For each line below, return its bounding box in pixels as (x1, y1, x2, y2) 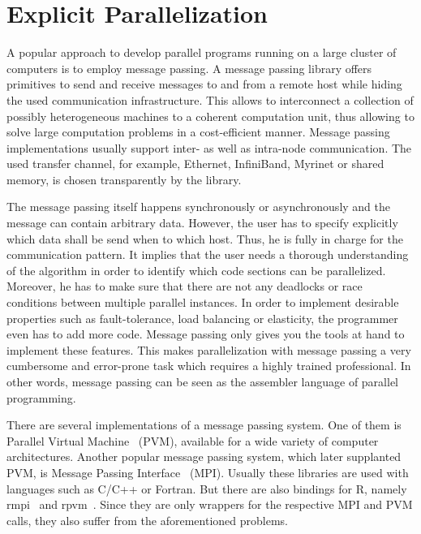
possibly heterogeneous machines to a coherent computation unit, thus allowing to (6, 107, 415, 124)
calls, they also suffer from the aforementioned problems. (6, 511, 288, 528)
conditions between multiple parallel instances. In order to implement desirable (6, 294, 399, 311)
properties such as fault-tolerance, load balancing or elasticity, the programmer (6, 309, 398, 326)
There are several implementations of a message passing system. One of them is (6, 416, 402, 433)
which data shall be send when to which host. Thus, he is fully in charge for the (6, 230, 403, 247)
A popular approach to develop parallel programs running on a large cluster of (6, 44, 397, 61)
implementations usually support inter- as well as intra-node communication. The (6, 139, 412, 156)
